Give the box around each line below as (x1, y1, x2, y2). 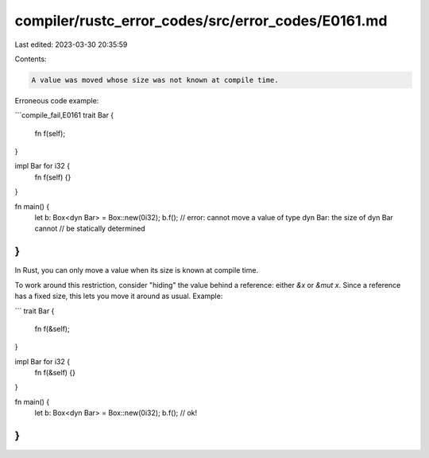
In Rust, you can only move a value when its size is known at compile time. (14, 266, 258, 275)
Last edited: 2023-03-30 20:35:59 (14, 40, 128, 49)
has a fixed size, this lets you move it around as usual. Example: (14, 291, 223, 301)
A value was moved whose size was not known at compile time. (31, 76, 279, 84)
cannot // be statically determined (34, 223, 146, 234)
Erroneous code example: (14, 95, 99, 105)
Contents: (14, 54, 47, 64)
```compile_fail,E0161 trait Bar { (14, 111, 114, 120)
